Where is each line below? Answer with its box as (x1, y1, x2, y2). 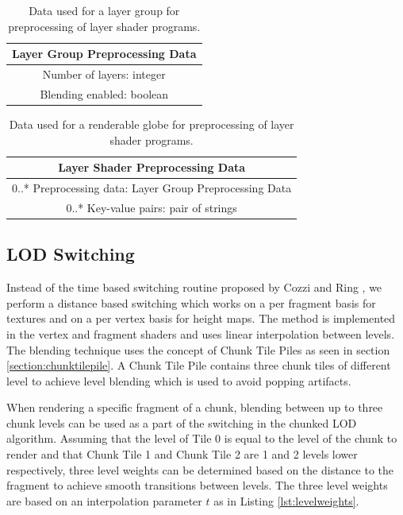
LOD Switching (6, 242, 135, 266)
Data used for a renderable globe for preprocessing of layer (9, 115, 294, 132)
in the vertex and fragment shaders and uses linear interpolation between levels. (6, 325, 395, 342)
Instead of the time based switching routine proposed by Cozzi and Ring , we (6, 279, 382, 296)
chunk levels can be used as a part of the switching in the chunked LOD (6, 414, 357, 431)
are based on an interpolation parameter (6, 492, 202, 509)
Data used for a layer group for (29, 2, 180, 18)
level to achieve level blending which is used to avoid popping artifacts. (6, 372, 351, 389)
